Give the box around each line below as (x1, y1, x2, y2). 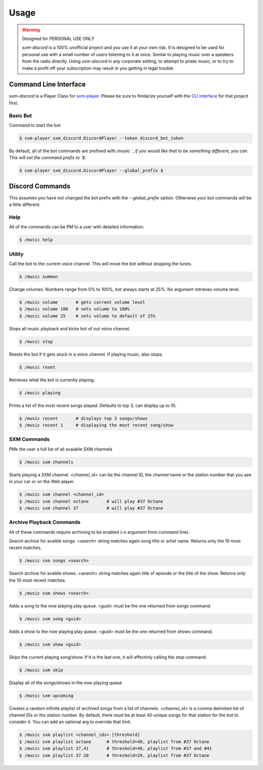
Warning (22, 27, 40, 33)
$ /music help (19, 237, 53, 243)
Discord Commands (9, 182, 71, 190)
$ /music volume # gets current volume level (19, 299, 146, 305)
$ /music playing (19, 390, 61, 395)
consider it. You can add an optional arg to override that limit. (9, 719, 131, 725)
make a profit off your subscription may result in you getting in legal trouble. (22, 65, 175, 71)
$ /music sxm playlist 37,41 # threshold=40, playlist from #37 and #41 (19, 746, 212, 751)
